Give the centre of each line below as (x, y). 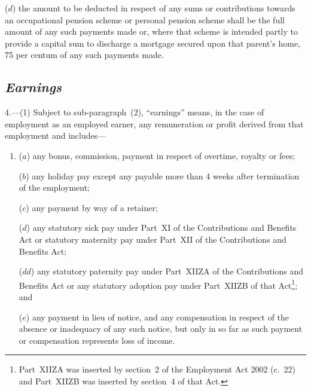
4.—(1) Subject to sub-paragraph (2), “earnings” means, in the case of (135, 112)
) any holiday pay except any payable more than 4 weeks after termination (163, 175)
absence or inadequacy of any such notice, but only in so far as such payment (161, 329)
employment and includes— (56, 135)
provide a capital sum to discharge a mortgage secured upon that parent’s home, (153, 43)
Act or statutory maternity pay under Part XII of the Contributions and (153, 239)
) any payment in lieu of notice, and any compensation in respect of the (158, 317)
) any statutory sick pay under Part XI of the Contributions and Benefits (161, 227)
